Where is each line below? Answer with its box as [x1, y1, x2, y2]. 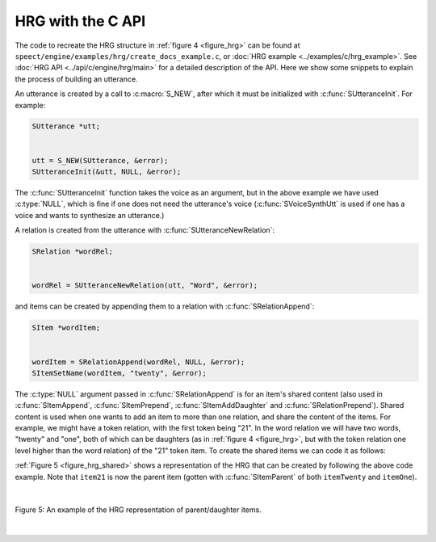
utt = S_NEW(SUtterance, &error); [31, 156, 169, 165]
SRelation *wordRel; [31, 247, 113, 256]
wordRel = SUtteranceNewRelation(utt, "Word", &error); [31, 281, 258, 290]
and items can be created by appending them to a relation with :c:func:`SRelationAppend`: [15, 301, 315, 311]
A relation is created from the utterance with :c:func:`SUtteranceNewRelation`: [15, 225, 275, 235]
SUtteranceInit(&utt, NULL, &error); [31, 167, 182, 177]
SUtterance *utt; [31, 122, 101, 131]
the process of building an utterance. [15, 74, 138, 84]
